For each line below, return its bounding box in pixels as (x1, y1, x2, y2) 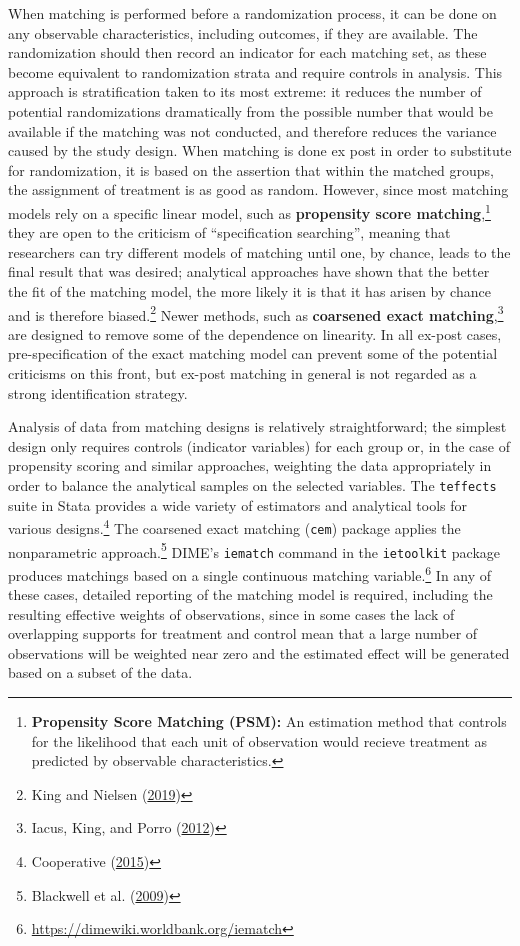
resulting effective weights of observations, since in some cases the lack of (8, 603, 455, 624)
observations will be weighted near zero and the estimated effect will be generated (8, 642, 510, 663)
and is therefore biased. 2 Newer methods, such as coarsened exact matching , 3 (8, 301, 504, 325)
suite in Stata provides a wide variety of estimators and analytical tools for (8, 494, 468, 515)
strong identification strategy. (8, 382, 188, 403)
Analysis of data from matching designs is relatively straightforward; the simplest (8, 416, 507, 437)
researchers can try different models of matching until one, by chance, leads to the (8, 241, 511, 262)
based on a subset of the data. (8, 662, 193, 683)
